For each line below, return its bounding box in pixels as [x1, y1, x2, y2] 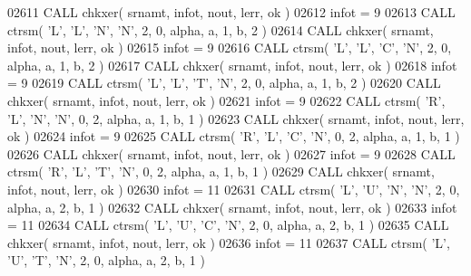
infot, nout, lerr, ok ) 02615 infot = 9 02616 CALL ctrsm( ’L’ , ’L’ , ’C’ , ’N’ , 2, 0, [7, 38, 452, 57]
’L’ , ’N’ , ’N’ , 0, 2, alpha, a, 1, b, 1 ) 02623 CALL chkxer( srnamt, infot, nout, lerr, [7, 109, 465, 128]
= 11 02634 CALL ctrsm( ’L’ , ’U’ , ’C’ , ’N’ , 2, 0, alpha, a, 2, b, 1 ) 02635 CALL [7, 215, 449, 234]
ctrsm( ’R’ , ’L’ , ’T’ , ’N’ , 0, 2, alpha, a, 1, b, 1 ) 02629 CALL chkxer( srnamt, [7, 162, 435, 181]
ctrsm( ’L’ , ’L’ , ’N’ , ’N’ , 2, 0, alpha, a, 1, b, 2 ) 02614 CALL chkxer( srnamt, [7, 20, 434, 39]
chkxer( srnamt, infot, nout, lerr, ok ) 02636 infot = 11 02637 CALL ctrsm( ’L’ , [7, 233, 450, 252]
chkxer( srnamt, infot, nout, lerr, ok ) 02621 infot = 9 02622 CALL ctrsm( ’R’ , [7, 90, 446, 109]
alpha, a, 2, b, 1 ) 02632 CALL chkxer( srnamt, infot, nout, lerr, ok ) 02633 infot [7, 197, 457, 216]
